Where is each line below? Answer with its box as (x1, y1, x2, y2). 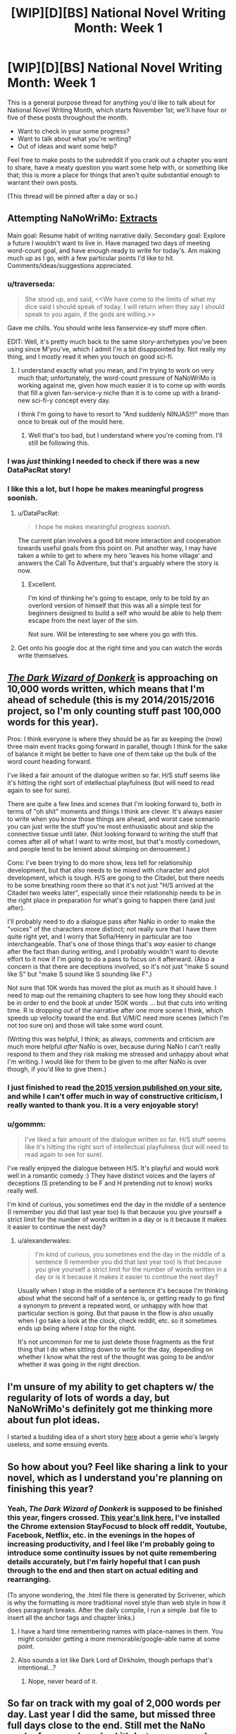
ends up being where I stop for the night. (17, 1324, 136, 1332)
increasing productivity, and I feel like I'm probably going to (7, 1540, 215, 1549)
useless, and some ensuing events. (7, 1441, 109, 1449)
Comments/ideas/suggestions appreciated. (7, 261, 133, 269)
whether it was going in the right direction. (17, 1360, 141, 1369)
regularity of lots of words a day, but (7, 1392, 170, 1404)
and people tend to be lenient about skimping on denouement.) (7, 845, 190, 854)
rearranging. (7, 1575, 51, 1585)
